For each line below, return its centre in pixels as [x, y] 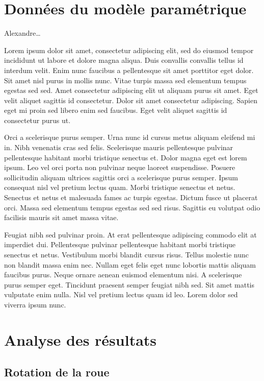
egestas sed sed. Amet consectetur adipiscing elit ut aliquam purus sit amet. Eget [131, 90]
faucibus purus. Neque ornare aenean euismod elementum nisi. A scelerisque [123, 275]
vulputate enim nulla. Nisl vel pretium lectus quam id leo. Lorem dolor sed [121, 294]
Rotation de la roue [57, 372]
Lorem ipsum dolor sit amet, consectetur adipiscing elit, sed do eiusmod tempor [129, 50]
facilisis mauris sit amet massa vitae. [61, 217]
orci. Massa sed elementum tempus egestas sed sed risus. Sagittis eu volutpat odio [132, 207]
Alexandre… [22, 33]
